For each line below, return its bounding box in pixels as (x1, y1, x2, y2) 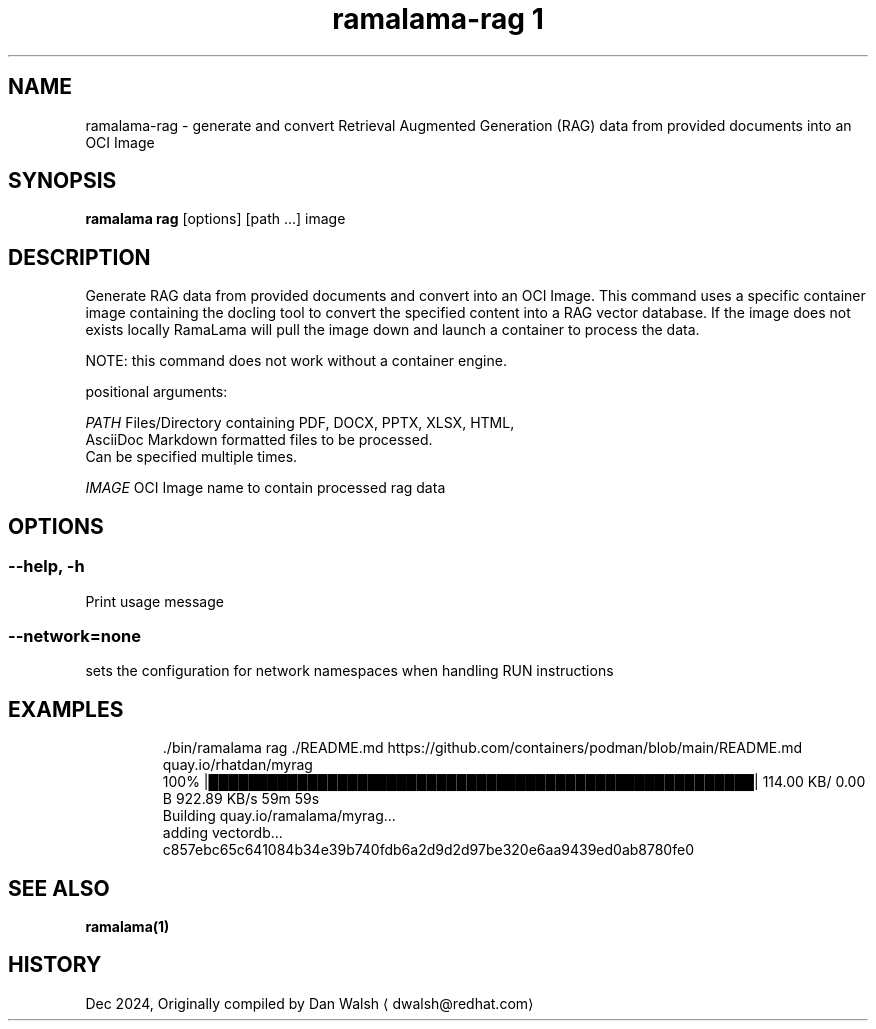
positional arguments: (85, 383, 228, 401)
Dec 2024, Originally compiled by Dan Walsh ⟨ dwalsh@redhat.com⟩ (85, 994, 534, 1012)
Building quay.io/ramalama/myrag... (162, 807, 396, 825)
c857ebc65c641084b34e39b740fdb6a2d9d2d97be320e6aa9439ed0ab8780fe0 (162, 841, 694, 859)
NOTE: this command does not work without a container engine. (85, 352, 507, 370)
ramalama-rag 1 (332, 2, 544, 36)
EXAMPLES (8, 696, 124, 722)
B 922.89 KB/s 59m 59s (162, 790, 320, 808)
